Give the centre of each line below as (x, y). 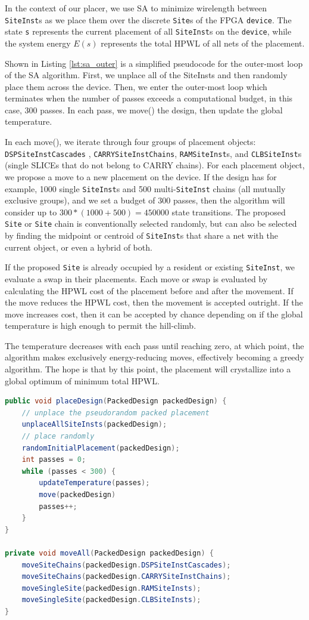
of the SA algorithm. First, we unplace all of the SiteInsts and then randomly (146, 75)
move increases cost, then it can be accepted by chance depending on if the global (154, 314)
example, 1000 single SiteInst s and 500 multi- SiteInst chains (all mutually (145, 188)
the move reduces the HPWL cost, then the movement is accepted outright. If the (154, 302)
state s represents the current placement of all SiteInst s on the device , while (148, 31)
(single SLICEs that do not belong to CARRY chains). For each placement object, (155, 165)
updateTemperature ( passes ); (94, 483)
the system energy (38, 43)
